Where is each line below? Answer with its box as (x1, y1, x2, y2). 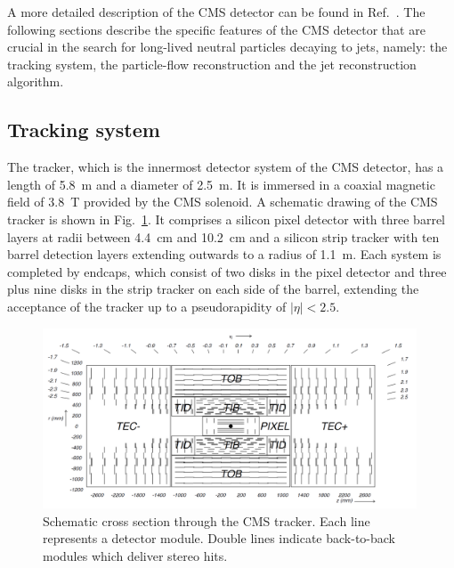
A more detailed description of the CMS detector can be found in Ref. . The (7, 3, 426, 20)
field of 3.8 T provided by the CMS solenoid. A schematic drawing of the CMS (7, 192, 438, 211)
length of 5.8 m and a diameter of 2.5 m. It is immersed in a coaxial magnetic (7, 174, 435, 193)
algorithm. (7, 72, 64, 91)
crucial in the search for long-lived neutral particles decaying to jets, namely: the (7, 37, 448, 56)
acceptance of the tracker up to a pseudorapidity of (7, 296, 287, 315)
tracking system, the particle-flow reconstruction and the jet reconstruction (7, 54, 417, 73)
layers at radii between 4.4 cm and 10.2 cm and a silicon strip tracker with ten (7, 227, 440, 246)
